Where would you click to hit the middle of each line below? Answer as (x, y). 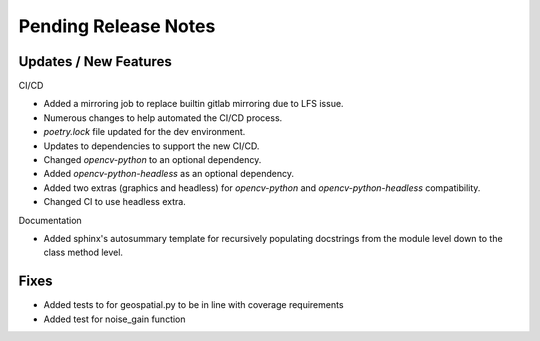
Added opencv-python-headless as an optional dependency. (169, 174)
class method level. (83, 252)
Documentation (50, 220)
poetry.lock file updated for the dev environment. (144, 132)
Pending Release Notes (117, 26)
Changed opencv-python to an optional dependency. (152, 160)
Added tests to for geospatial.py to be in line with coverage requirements (193, 305)
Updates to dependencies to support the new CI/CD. (151, 146)
